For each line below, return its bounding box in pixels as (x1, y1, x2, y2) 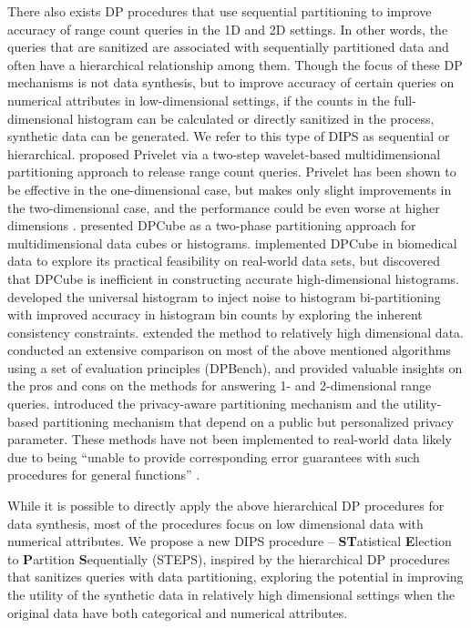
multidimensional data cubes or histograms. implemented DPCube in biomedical (7, 233, 457, 252)
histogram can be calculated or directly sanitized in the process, (77, 108, 435, 127)
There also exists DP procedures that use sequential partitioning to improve (7, 2, 432, 20)
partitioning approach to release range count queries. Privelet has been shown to (7, 162, 456, 181)
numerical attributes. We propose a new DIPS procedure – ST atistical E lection (7, 532, 452, 551)
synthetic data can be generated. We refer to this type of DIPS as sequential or (7, 127, 450, 146)
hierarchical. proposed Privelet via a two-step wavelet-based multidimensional (7, 144, 441, 163)
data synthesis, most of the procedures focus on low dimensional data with (7, 513, 424, 532)
